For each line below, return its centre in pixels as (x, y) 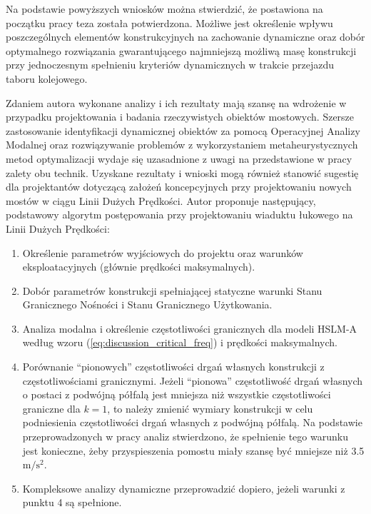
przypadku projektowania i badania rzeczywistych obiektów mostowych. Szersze (180, 117)
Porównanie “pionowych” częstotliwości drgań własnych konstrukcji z (173, 367)
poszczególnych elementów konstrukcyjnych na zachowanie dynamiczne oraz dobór (185, 37)
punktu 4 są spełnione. (72, 502)
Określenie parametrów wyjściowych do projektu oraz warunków (163, 252)
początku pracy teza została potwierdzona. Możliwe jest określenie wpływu (169, 22)
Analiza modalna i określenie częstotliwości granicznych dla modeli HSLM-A (190, 328)
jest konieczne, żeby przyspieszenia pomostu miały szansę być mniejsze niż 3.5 (193, 450)
